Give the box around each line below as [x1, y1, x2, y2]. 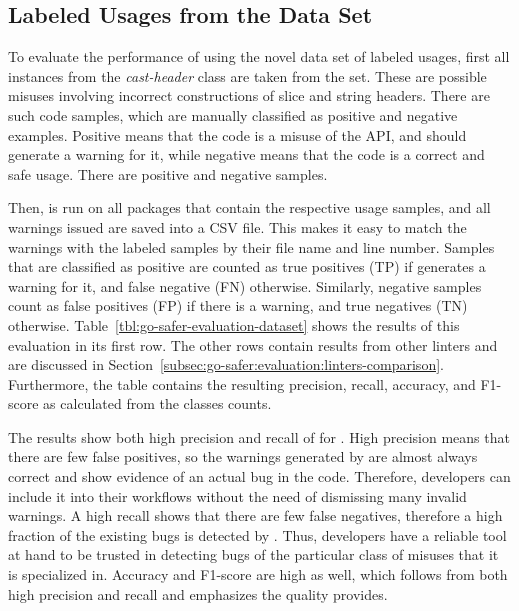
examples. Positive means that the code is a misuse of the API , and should [8, 124, 467, 145]
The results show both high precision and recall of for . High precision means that [8, 426, 510, 447]
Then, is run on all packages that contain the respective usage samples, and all [8, 197, 491, 218]
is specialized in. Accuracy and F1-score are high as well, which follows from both [8, 564, 508, 585]
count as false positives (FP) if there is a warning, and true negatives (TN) [8, 295, 468, 316]
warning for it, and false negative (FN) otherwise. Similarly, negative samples [8, 275, 482, 296]
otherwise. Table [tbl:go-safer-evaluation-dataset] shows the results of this [8, 314, 460, 335]
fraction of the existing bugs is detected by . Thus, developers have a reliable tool [8, 524, 507, 545]
